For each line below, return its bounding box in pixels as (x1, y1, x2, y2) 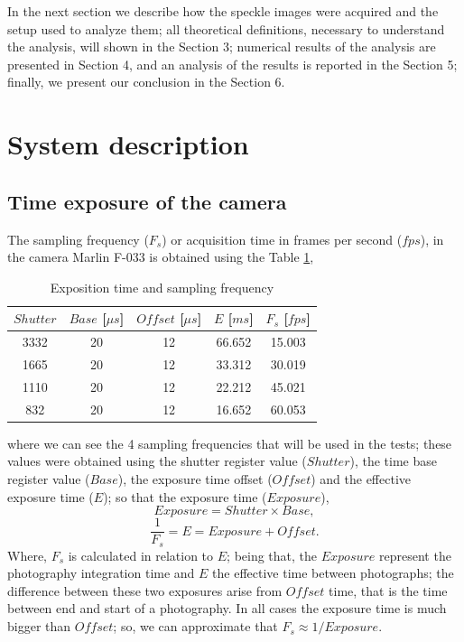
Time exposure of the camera (7, 187, 287, 215)
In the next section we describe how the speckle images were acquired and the (7, 2, 439, 20)
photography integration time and (7, 563, 195, 582)
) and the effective (311, 469, 412, 488)
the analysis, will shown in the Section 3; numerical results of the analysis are (7, 37, 436, 56)
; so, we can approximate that (113, 617, 278, 636)
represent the (379, 545, 451, 564)
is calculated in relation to (68, 545, 214, 564)
